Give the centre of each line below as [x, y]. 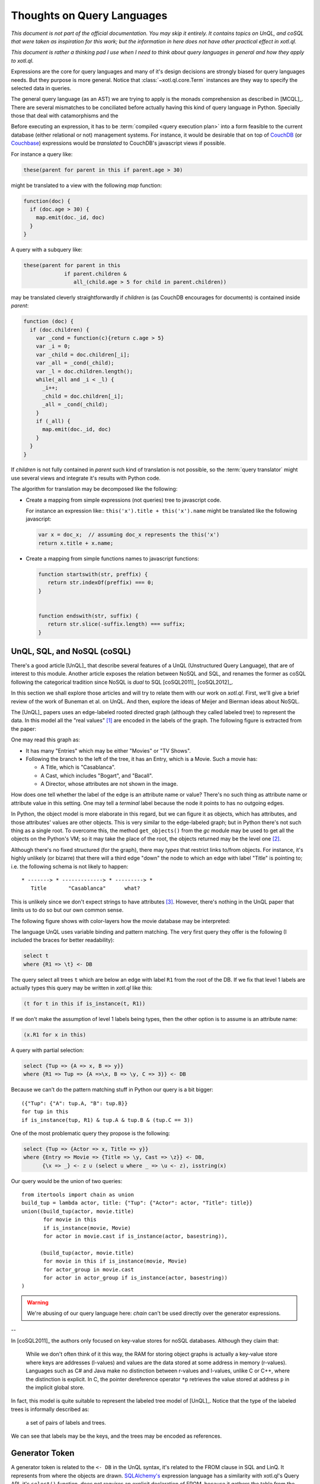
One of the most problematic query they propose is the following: [91, 1133]
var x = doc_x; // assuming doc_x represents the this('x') [129, 535]
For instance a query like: [42, 154]
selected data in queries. [41, 88]
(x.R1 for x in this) [55, 1035]
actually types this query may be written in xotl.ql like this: [82, 988]
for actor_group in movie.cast [89, 1269]
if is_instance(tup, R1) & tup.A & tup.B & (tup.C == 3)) [108, 1120]
